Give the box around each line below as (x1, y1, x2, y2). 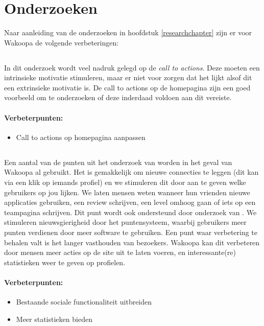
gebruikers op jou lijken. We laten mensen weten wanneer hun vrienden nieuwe (4, 187, 250, 197)
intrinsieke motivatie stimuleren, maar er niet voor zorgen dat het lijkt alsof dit (4, 72, 252, 83)
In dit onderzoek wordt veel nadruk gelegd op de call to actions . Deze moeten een (4, 62, 260, 73)
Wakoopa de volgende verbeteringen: (4, 37, 119, 48)
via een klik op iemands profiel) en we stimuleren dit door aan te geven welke (4, 177, 246, 188)
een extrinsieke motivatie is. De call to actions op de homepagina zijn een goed (4, 82, 251, 92)
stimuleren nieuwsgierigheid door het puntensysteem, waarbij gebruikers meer (4, 217, 247, 227)
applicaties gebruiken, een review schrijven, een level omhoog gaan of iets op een (4, 197, 256, 207)
